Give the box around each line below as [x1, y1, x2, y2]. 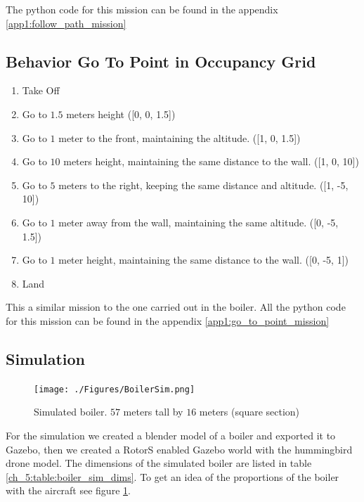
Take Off [22, 83, 60, 98]
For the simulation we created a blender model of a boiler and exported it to [6, 427, 336, 442]
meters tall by [123, 404, 183, 419]
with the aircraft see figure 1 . [6, 483, 131, 498]
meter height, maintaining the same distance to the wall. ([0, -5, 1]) [58, 252, 349, 267]
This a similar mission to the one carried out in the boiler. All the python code [6, 300, 346, 314]
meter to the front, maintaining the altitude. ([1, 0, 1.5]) [58, 130, 301, 145]
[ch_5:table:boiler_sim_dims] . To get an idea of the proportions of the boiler [6, 469, 339, 484]
